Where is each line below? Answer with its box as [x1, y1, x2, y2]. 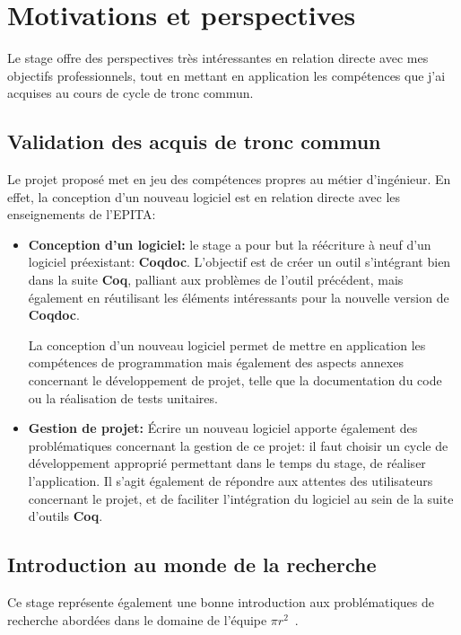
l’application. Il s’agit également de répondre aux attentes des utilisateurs [28, 472, 433, 490]
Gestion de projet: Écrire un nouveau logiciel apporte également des [28, 419, 418, 437]
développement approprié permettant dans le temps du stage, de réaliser [28, 454, 426, 472]
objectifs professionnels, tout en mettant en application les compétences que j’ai [7, 66, 446, 84]
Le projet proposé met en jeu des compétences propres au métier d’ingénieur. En [7, 170, 451, 189]
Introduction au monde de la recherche [7, 551, 377, 578]
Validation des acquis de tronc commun [7, 128, 381, 155]
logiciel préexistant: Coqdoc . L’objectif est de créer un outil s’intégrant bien [28, 252, 451, 271]
